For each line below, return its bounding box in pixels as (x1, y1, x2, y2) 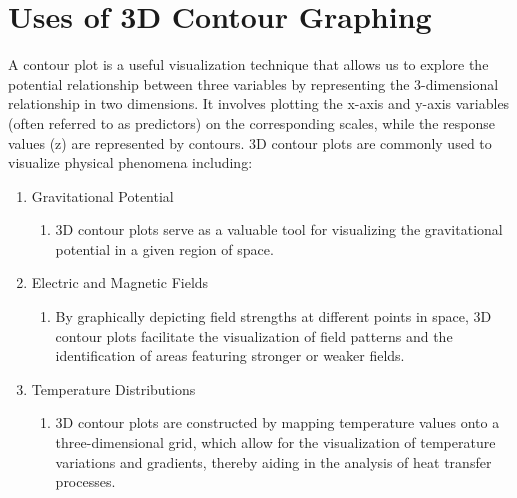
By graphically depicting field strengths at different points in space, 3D (55, 306, 492, 327)
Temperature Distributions (31, 378, 196, 399)
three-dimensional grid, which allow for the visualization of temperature (55, 432, 496, 453)
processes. (55, 471, 116, 492)
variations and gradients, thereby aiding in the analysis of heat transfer (55, 451, 492, 472)
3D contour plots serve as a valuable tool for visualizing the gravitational (55, 219, 503, 240)
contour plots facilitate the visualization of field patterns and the (55, 325, 453, 346)
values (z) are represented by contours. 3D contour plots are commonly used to (8, 132, 492, 153)
